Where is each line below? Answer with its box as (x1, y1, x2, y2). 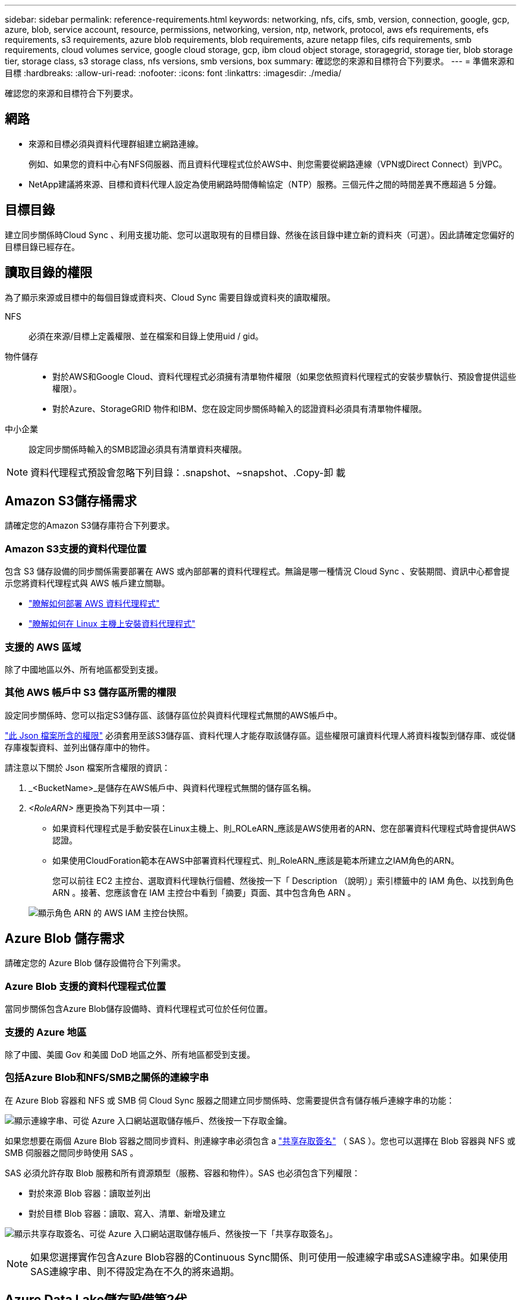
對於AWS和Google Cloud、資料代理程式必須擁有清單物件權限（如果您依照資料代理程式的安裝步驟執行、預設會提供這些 (52, 371, 516, 382)
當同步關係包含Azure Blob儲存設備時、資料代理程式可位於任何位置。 (5, 1004, 273, 1014)
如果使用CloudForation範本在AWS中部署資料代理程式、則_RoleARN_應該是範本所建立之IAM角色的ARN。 (52, 855, 459, 865)
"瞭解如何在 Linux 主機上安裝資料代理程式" (29, 618, 196, 629)
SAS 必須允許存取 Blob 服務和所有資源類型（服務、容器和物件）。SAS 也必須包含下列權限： (5, 1167, 360, 1178)
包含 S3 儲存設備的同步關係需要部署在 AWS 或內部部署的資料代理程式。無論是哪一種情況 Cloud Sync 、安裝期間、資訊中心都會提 (5, 566, 510, 577)
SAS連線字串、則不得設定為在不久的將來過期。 (30, 1265, 240, 1277)
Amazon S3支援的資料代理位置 (5, 542, 147, 555)
